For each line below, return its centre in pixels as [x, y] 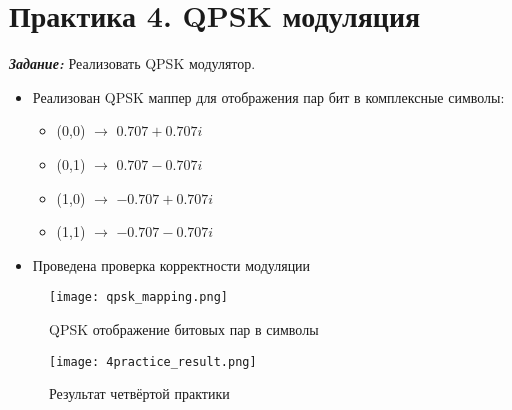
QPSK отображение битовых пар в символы [184, 328]
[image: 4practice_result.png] [153, 361]
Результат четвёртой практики [139, 393]
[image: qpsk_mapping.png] [138, 297]
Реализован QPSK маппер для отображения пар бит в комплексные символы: [268, 96]
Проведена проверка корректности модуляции [171, 264]
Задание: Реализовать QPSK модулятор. [132, 63]
